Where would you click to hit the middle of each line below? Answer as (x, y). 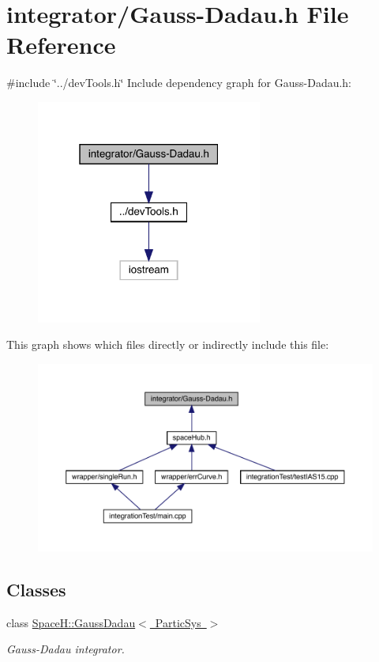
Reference (61, 45)
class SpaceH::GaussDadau (71, 622)
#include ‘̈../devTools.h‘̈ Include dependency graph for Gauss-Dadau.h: (179, 83)
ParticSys (178, 622)
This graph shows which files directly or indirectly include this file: (168, 344)
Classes (36, 589)
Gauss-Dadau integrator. (66, 649)
